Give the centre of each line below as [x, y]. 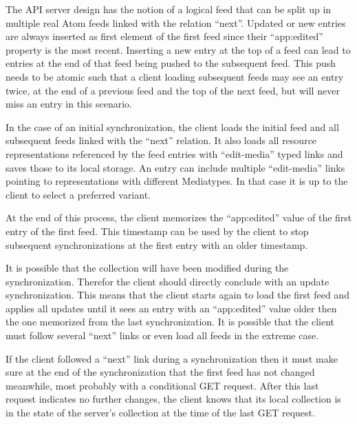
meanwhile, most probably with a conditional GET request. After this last [162, 385]
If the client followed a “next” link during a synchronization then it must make [172, 358]
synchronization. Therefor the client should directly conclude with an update [167, 281]
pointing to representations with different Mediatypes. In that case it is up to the [177, 181]
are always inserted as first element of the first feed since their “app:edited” [164, 36]
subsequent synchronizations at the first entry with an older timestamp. [157, 244]
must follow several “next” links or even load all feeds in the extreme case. [162, 335]
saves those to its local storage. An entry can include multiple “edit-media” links [175, 167]
